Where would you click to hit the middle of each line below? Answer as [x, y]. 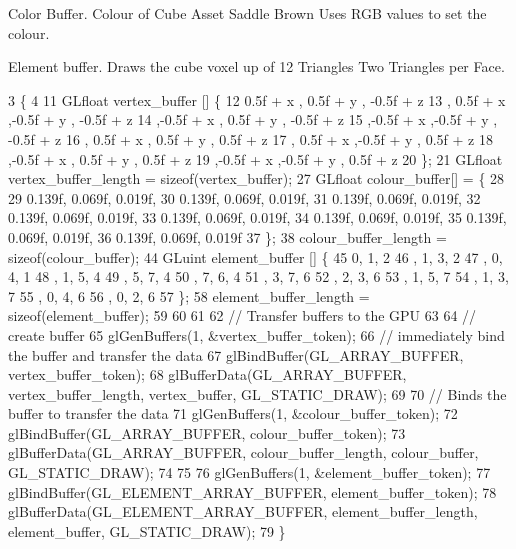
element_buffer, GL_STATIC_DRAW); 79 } [147, 530]
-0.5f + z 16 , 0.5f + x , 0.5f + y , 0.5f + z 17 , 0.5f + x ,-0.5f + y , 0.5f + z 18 [250, 138]
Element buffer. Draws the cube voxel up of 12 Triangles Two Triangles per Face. [256, 66]
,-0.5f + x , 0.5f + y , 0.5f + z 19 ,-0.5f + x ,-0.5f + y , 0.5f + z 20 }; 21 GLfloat [255, 158]
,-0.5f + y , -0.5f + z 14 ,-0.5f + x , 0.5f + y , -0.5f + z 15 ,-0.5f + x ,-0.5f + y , [253, 119]
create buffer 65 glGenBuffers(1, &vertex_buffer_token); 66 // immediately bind [256, 334]
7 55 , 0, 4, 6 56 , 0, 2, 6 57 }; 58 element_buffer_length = [189, 295]
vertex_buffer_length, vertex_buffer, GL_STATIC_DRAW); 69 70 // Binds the [257, 393]
